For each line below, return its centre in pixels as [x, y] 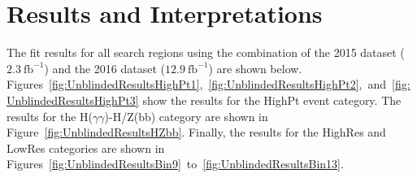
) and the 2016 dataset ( [105, 68]
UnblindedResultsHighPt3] [73, 100]
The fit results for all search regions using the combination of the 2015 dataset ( [206, 52]
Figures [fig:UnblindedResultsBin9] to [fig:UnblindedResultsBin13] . [175, 164]
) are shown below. [255, 68]
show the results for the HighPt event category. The [272, 100]
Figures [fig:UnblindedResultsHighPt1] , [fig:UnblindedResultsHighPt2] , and [197, 84]
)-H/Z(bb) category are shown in [186, 116]
